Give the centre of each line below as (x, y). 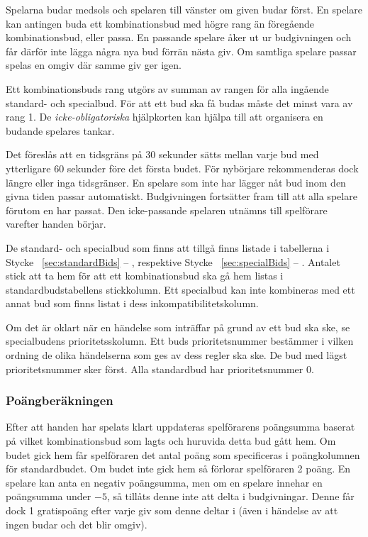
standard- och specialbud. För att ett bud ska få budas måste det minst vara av (179, 103)
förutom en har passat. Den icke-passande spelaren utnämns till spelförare (167, 210)
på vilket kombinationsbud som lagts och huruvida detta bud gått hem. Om (171, 441)
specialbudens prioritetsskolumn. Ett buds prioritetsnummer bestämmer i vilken (180, 341)
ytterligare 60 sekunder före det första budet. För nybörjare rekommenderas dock (182, 168)
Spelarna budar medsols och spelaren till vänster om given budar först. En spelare (184, 9)
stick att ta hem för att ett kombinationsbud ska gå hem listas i (145, 276)
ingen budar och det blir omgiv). (77, 524)
